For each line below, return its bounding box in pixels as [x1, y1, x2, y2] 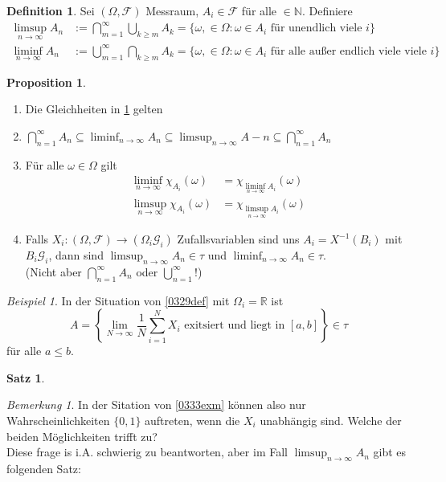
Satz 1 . [6, 369, 45, 386]
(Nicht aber [25, 263, 82, 280]
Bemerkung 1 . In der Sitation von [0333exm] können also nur [6, 396, 306, 413]
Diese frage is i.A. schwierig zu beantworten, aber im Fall [6, 443, 288, 460]
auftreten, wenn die [145, 412, 240, 428]
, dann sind [48, 247, 104, 263]
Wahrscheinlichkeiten [6, 412, 110, 428]
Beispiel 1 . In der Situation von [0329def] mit [6, 292, 230, 308]
